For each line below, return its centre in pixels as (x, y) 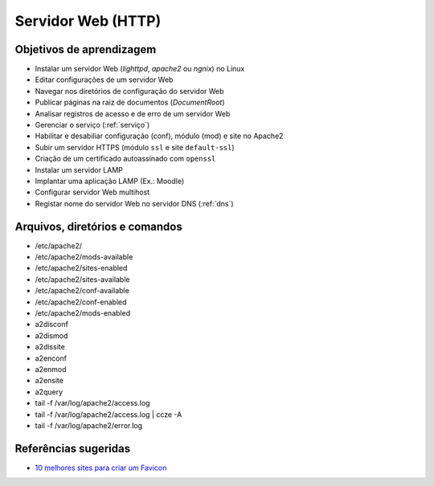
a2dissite (50, 347)
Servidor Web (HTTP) (88, 21)
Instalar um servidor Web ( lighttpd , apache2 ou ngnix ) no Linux (140, 69)
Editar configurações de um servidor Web (104, 80)
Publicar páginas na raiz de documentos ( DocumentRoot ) (130, 102)
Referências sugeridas (73, 449)
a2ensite (49, 381)
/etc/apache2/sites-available (82, 279)
